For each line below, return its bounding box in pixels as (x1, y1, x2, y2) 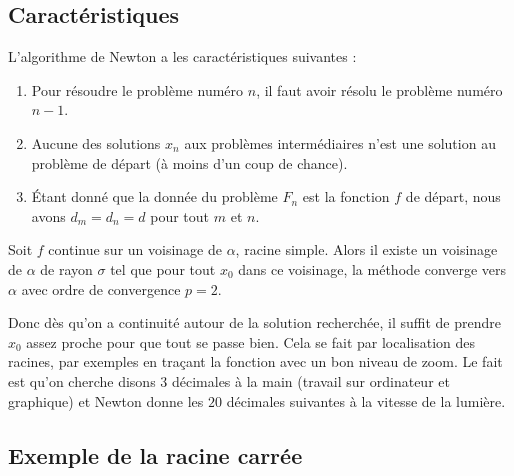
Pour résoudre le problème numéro (31, 79, 244, 100)
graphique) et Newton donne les (8, 390, 204, 411)
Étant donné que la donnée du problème (31, 186, 278, 207)
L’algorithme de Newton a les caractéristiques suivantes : (8, 46, 357, 67)
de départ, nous (405, 186, 501, 207)
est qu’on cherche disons (8, 370, 156, 391)
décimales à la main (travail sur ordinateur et (171, 370, 450, 391)
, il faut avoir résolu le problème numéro (256, 79, 503, 100)
